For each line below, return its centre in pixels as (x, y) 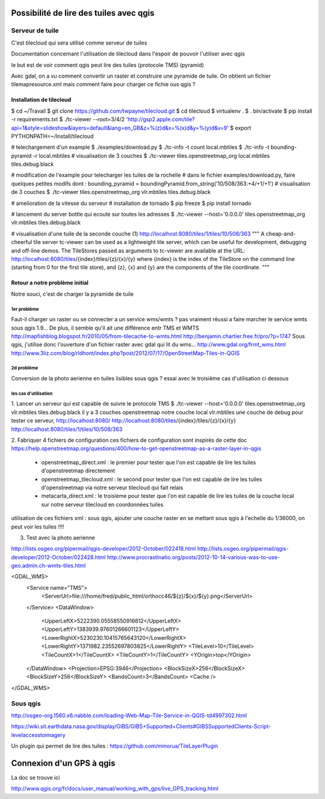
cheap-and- (281, 233)
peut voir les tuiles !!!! (38, 527)
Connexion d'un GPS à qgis (63, 763)
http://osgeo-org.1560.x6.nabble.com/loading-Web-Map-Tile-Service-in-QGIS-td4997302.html (129, 715)
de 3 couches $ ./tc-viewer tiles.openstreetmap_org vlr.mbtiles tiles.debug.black (111, 192)
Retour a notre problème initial (50, 283)
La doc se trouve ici (36, 777)
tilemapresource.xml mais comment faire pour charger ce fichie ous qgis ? (103, 84)
